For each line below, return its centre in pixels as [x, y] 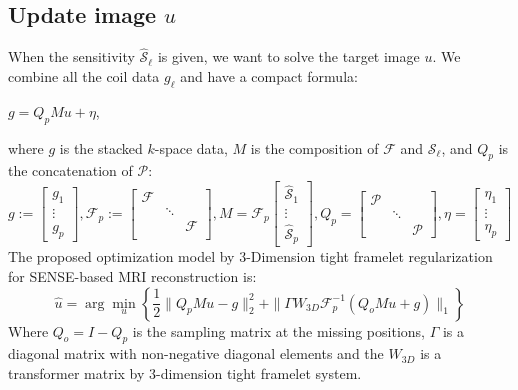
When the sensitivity [71, 56]
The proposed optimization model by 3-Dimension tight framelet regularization [250, 256]
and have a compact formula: [269, 76]
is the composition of [314, 147]
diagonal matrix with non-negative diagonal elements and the [196, 353]
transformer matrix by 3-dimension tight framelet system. [185, 373]
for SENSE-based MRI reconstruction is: [132, 276]
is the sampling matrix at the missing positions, [278, 330]
